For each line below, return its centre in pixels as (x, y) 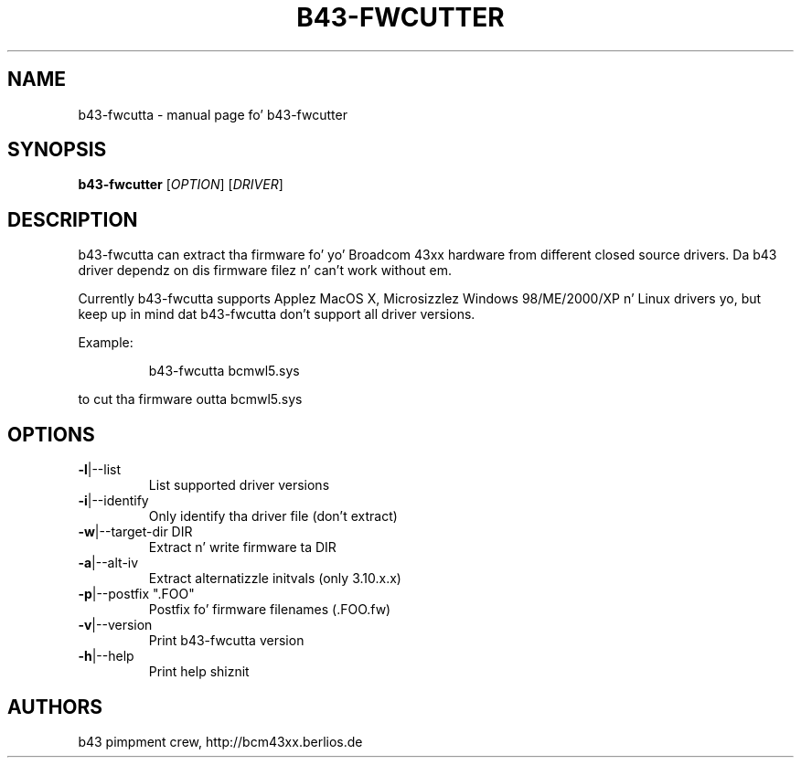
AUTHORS (55, 707)
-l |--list (100, 470)
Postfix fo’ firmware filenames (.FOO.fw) (270, 610)
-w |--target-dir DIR (135, 532)
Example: (106, 343)
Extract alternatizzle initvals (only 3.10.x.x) (275, 579)
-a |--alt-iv (108, 563)
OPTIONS (51, 434)
